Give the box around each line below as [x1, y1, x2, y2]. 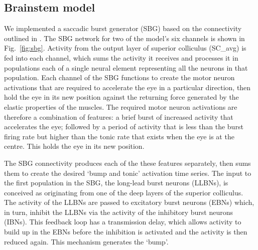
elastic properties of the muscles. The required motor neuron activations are [4, 101, 237, 112]
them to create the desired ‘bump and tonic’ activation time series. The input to [4, 167, 251, 178]
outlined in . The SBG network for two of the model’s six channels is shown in [4, 33, 245, 43]
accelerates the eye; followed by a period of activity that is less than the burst [4, 121, 243, 132]
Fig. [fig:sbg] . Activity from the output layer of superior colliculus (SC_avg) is [4, 43, 246, 53]
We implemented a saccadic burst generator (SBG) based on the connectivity [4, 23, 242, 34]
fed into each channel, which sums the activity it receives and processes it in [4, 52, 238, 63]
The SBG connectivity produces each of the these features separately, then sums [4, 157, 251, 168]
